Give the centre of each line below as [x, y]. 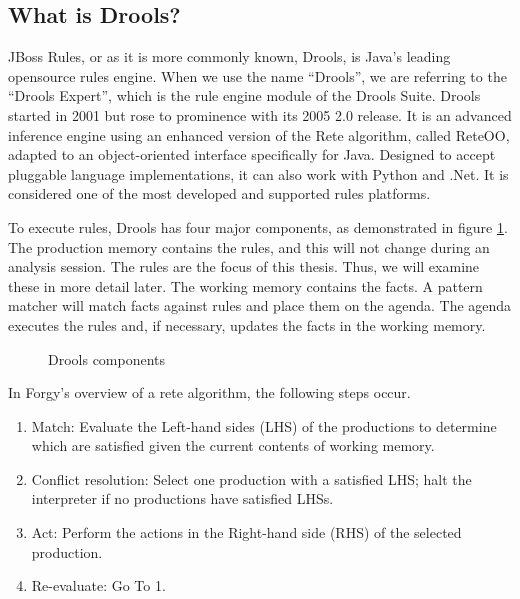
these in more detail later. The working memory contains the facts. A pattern [245, 285]
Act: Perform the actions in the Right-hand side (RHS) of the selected [246, 532]
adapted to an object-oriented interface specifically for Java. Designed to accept [252, 154]
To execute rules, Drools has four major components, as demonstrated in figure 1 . [258, 226]
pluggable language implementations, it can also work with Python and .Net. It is [258, 173]
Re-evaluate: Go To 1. [98, 585]
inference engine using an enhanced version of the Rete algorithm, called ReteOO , [259, 134]
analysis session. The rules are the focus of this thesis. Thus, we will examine [244, 266]
